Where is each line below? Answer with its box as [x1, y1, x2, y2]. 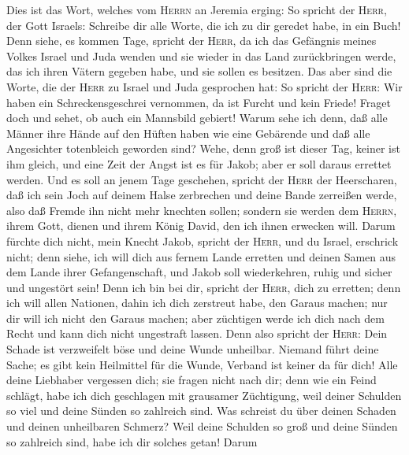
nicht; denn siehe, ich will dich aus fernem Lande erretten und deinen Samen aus [6, 248, 396, 264]
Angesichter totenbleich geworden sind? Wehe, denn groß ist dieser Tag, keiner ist [6, 140, 400, 157]
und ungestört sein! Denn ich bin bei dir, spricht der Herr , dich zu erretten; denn [6, 279, 401, 295]
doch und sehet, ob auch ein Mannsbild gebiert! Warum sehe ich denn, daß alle [6, 109, 388, 126]
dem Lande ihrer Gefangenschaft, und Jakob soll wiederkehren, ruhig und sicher [6, 264, 392, 280]
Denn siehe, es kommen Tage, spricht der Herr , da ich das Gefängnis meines [6, 32, 377, 49]
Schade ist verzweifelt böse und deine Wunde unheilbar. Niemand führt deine [6, 341, 379, 357]
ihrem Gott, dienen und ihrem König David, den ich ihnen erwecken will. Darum [6, 217, 396, 234]
